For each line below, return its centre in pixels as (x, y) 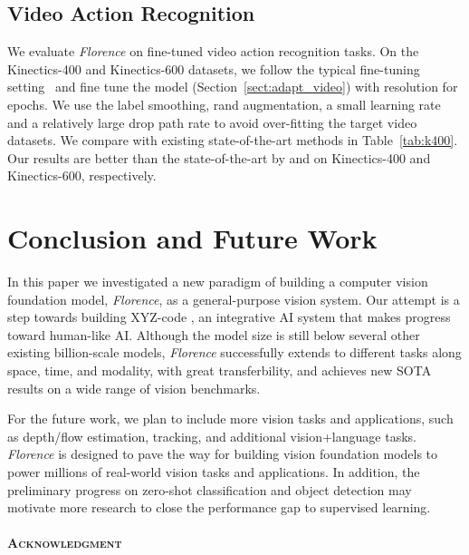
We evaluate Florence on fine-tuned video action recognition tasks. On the (213, 51)
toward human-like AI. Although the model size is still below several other (214, 334)
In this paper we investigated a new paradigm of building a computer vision (218, 282)
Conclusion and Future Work (192, 238)
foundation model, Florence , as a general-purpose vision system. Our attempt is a (234, 299)
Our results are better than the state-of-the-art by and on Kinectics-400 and (219, 157)
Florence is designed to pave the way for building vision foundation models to (223, 454)
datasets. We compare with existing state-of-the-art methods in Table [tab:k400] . (233, 140)
